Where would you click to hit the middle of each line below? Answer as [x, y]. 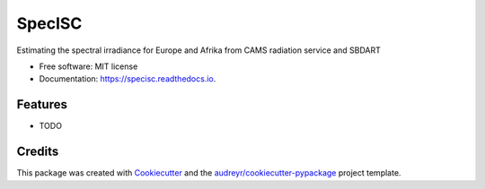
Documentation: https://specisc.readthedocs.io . [128, 79]
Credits [38, 152]
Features [42, 104]
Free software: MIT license [88, 66]
